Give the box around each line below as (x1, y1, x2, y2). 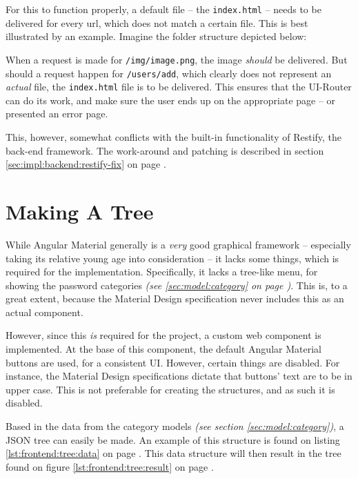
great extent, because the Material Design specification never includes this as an (6, 291, 344, 306)
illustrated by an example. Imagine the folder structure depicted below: (6, 29, 307, 43)
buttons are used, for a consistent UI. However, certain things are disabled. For (6, 355, 340, 369)
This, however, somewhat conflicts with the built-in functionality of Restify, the (6, 130, 342, 144)
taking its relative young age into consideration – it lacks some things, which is (6, 251, 339, 265)
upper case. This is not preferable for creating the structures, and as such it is (6, 382, 335, 396)
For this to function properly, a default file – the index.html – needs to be (6, 2, 321, 16)
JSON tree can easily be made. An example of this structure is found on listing (6, 432, 340, 447)
